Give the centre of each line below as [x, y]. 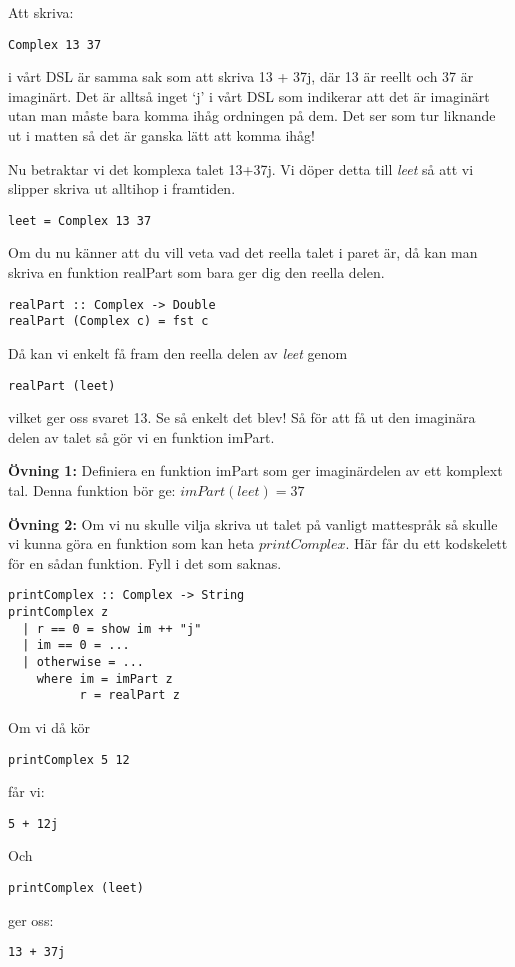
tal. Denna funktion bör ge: [92, 490]
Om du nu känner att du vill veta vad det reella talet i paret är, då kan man [243, 252]
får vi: [26, 791]
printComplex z [58, 612]
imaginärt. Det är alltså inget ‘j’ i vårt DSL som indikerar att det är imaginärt [249, 95]
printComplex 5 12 [69, 759]
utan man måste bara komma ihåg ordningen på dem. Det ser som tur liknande [252, 115]
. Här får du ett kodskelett [426, 543]
